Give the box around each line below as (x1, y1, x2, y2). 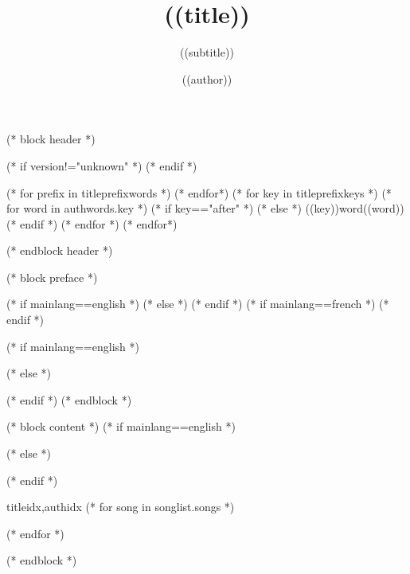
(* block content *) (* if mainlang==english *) (6, 418, 236, 435)
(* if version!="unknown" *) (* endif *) (6, 157, 197, 174)
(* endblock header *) (6, 242, 113, 259)
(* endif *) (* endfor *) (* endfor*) (6, 215, 178, 232)
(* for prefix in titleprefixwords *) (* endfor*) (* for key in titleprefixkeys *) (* (6, 184, 392, 201)
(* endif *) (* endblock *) (6, 391, 132, 408)
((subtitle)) (180, 44, 234, 61)
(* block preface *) (6, 268, 98, 285)
